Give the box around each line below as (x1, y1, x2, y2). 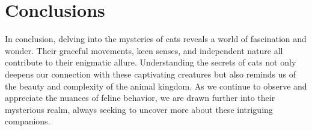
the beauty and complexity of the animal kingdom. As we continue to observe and (5, 79, 307, 92)
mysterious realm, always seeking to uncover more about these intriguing (5, 103, 273, 115)
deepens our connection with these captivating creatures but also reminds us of (5, 67, 296, 80)
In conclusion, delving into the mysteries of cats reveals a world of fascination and (5, 32, 307, 45)
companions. (5, 115, 50, 127)
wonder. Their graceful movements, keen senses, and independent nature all (5, 44, 283, 56)
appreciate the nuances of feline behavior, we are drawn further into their (5, 91, 275, 104)
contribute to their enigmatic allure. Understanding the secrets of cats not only (5, 56, 296, 69)
